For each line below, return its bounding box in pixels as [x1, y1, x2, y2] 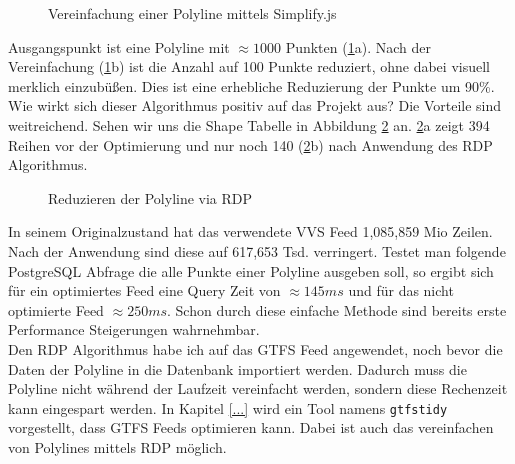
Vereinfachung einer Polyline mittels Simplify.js [48, 3, 337, 23]
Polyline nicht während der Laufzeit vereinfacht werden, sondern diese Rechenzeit [8, 378, 508, 399]
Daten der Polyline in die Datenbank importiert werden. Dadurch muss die [8, 358, 467, 379]
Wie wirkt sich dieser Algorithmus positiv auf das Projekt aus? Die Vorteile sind [8, 95, 502, 116]
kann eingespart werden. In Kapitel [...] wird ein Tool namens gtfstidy [8, 397, 448, 418]
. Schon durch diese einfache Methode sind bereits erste [167, 299, 507, 320]
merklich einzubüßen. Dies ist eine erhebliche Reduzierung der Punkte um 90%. [8, 75, 495, 96]
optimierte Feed [8, 299, 104, 320]
